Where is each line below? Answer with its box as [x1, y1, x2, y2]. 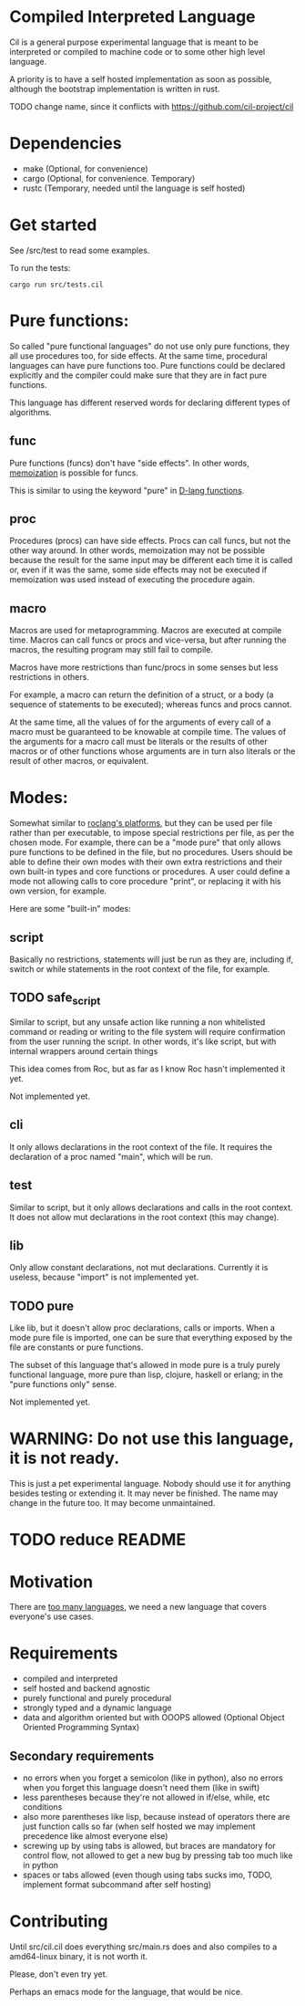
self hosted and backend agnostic [22, 1683, 151, 1694]
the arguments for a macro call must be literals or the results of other [9, 737, 268, 747]
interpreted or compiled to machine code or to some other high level [9, 46, 266, 57]
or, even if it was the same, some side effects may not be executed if [9, 564, 268, 576]
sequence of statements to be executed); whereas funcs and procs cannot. [9, 699, 292, 710]
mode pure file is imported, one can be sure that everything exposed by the [9, 1332, 293, 1343]
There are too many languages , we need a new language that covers [9, 1602, 267, 1613]
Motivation [9, 1572, 94, 1592]
